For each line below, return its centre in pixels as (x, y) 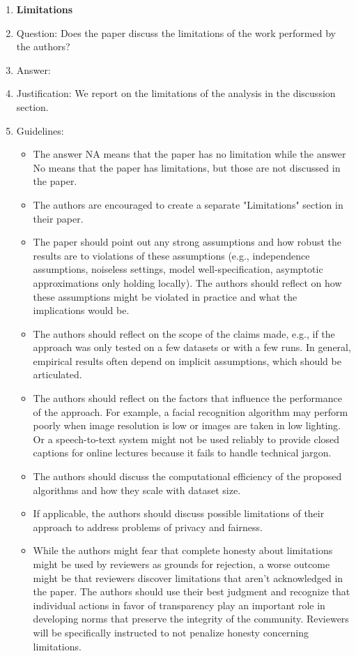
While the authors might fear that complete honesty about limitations (183, 550)
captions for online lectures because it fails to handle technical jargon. (182, 453)
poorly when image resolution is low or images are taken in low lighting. (187, 425)
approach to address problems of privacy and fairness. (148, 527)
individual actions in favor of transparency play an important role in (179, 605)
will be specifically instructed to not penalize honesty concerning (171, 632)
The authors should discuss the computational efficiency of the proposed (187, 476)
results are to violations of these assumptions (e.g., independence (171, 255)
